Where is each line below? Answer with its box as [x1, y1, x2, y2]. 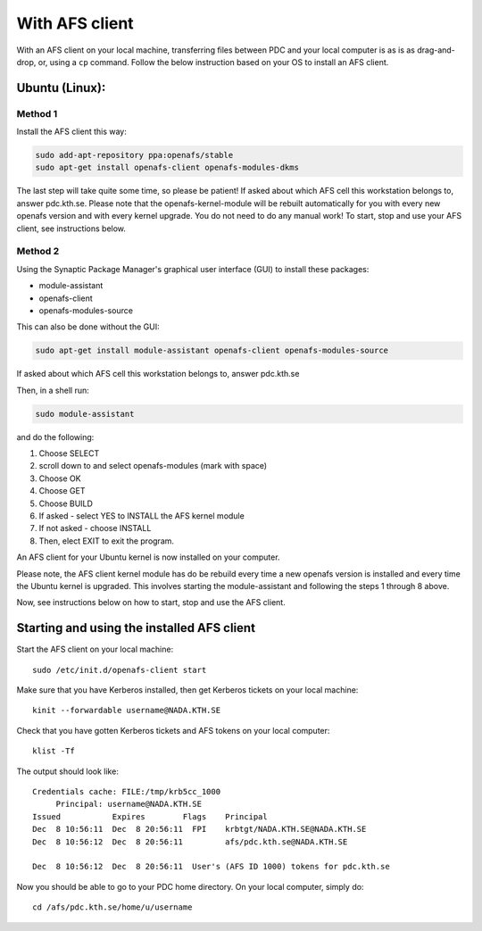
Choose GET [38, 486, 86, 496]
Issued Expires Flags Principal [32, 811, 268, 821]
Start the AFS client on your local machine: [16, 644, 174, 655]
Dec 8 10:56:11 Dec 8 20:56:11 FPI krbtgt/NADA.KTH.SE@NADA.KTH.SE [32, 824, 367, 835]
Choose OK [38, 473, 81, 484]
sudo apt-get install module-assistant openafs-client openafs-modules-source [35, 345, 388, 356]
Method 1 [16, 107, 58, 120]
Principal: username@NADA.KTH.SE [55, 799, 203, 810]
